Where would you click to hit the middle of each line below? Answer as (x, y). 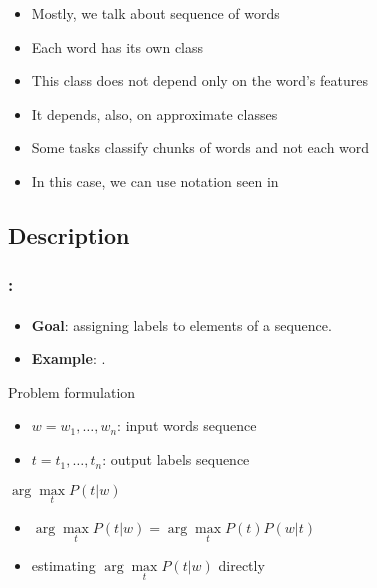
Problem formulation (72, 391)
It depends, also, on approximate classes (154, 113)
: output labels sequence (176, 459)
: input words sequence (187, 425)
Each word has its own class (117, 46)
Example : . (68, 358)
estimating (63, 565)
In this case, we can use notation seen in (155, 180)
